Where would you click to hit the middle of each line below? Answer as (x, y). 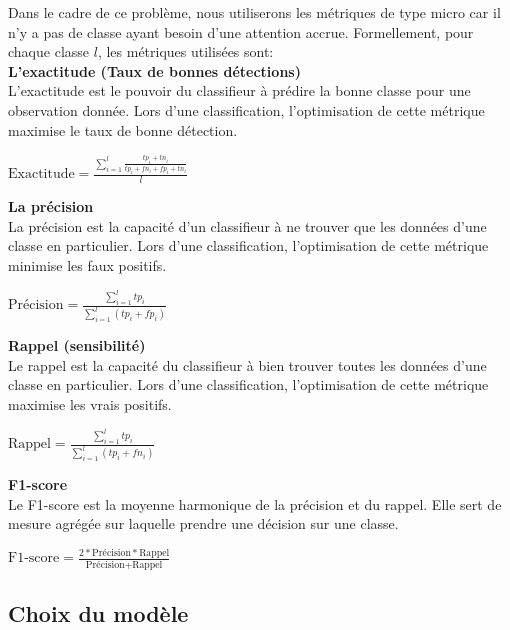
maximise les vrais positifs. (90, 404)
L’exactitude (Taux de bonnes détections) (154, 70)
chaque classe (49, 51)
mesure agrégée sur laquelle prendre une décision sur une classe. (203, 523)
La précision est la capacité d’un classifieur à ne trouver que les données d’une (247, 225)
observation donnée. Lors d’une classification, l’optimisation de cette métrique (246, 109)
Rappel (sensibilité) (77, 345)
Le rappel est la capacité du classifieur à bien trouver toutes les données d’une (247, 364)
